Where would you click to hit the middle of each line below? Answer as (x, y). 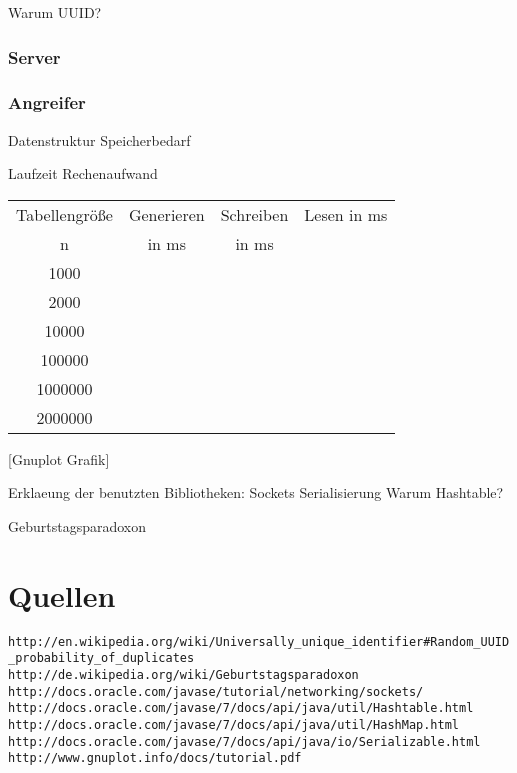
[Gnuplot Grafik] (59, 458)
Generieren (166, 214)
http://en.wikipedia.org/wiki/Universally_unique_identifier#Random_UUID (259, 641)
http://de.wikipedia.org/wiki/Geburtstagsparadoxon (183, 675)
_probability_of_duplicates (101, 658)
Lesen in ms (346, 214)
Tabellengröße (64, 214)
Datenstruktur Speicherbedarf (99, 139)
